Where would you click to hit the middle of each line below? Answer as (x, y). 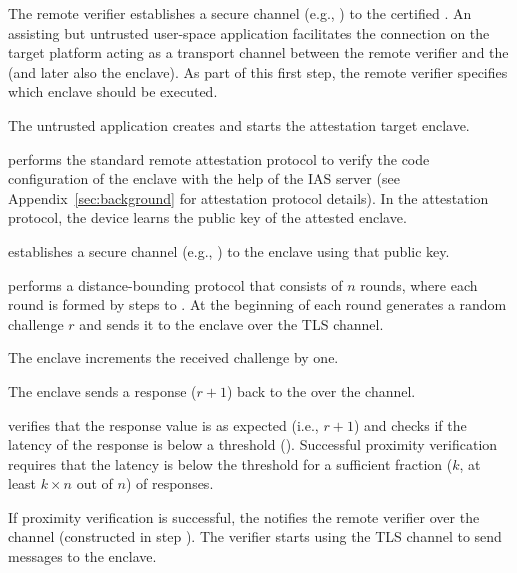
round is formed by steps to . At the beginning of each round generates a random (257, 304)
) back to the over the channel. (321, 390)
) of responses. (169, 483)
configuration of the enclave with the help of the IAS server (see (204, 178)
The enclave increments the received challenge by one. (173, 357)
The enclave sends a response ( (102, 390)
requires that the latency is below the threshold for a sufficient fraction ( (230, 463)
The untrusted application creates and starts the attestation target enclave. (239, 124)
